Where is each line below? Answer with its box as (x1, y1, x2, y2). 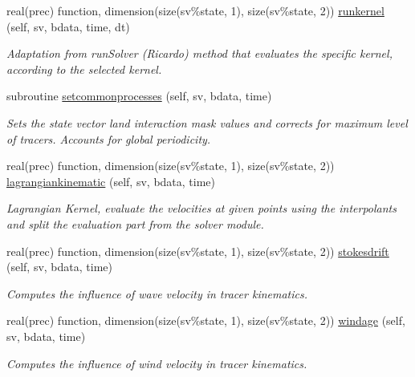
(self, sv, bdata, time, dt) (6, 18, 130, 34)
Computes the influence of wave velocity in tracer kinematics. (6, 285, 308, 302)
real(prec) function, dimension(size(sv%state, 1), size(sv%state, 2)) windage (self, (6, 312, 405, 329)
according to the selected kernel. (6, 60, 162, 77)
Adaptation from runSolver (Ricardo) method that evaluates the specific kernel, (6, 45, 393, 62)
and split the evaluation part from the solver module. (6, 215, 264, 232)
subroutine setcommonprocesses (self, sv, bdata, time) (6, 87, 272, 104)
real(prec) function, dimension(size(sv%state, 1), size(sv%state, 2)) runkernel (6, 2, 384, 18)
